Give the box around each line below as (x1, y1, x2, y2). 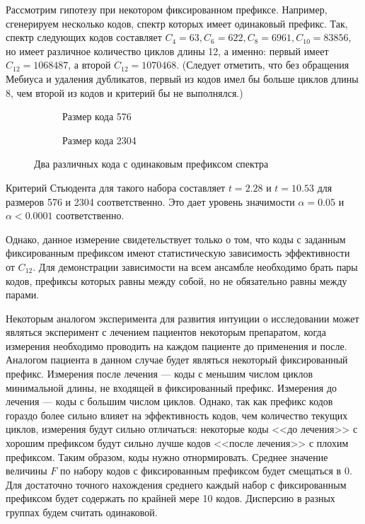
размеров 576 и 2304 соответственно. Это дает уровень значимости (6, 194, 295, 209)
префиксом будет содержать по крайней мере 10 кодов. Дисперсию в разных (6, 491, 335, 506)
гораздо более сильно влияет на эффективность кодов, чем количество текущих (6, 407, 348, 422)
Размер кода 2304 (62, 132, 137, 147)
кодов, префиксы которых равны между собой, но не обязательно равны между (6, 273, 347, 288)
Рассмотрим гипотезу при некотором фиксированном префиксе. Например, (6, 2, 328, 16)
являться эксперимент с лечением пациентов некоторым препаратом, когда (6, 325, 326, 339)
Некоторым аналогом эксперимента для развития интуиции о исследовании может (6, 310, 359, 325)
